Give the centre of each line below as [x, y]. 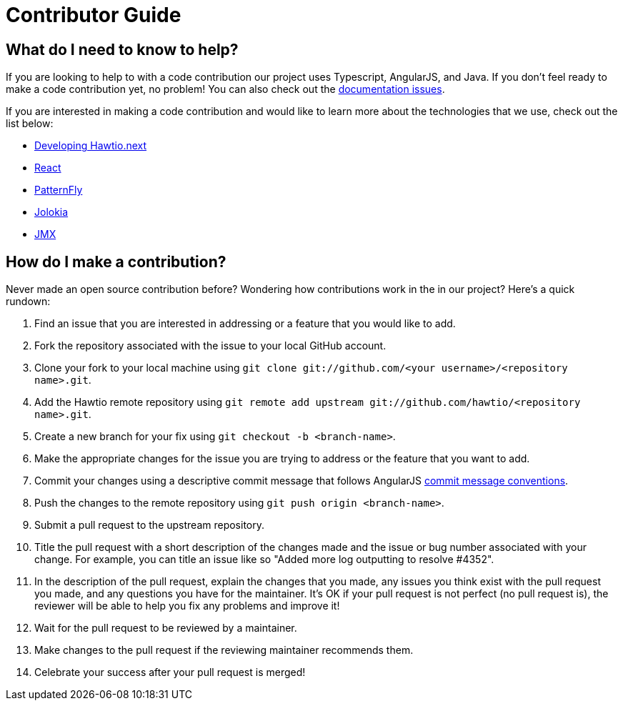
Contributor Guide [94, 15]
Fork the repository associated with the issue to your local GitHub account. [210, 346]
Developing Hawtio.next [91, 146]
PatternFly [59, 190]
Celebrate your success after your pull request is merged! [170, 672]
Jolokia [51, 212]
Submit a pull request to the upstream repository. [150, 525]
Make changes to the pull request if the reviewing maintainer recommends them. [224, 650]
